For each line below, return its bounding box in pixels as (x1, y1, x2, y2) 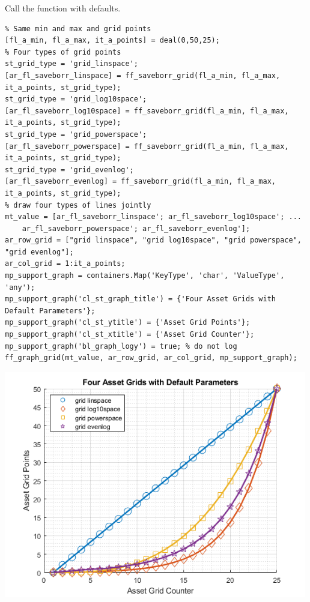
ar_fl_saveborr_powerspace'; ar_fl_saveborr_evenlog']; (22, 224, 251, 233)
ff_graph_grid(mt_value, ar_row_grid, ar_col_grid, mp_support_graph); (5, 354, 297, 363)
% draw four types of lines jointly (5, 200, 151, 209)
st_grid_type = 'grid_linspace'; (5, 59, 138, 68)
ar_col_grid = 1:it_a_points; (5, 259, 126, 268)
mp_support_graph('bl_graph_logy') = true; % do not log (5, 342, 237, 351)
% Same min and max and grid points (5, 24, 151, 33)
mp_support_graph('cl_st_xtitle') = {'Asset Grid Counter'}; (5, 330, 255, 339)
